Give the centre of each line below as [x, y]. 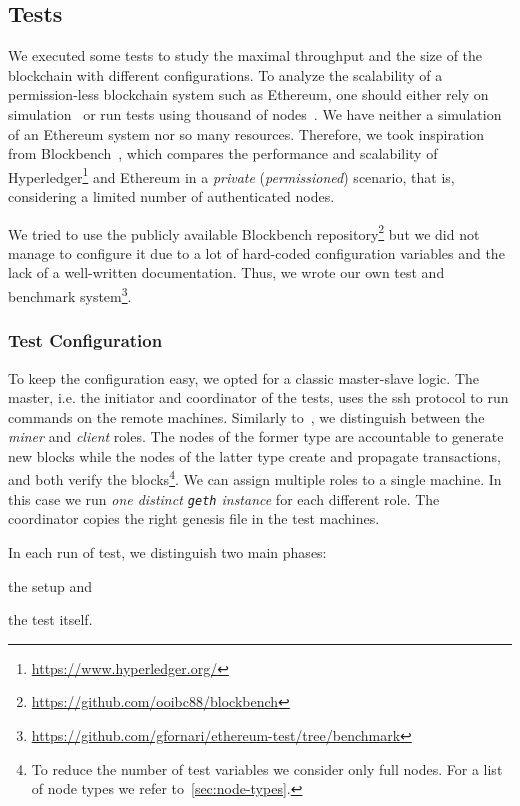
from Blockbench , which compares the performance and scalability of [223, 153]
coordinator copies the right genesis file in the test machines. [194, 518]
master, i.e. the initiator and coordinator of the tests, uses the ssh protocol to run [258, 397]
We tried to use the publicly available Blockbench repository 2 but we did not [244, 232]
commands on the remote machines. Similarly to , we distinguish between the [246, 416]
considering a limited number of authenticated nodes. [171, 196]
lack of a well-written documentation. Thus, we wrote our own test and [226, 272]
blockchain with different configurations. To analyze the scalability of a [225, 74]
